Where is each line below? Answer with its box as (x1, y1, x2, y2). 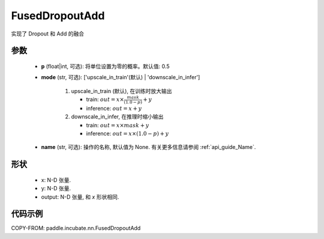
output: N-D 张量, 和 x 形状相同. (41, 193, 119, 201)
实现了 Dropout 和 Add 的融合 (11, 30, 84, 37)
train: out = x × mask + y (86, 121, 149, 129)
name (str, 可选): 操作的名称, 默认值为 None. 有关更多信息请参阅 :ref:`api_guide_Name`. (41, 144, 256, 151)
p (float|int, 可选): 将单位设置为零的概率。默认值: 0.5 (41, 62, 170, 70)
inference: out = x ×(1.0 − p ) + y (86, 130, 169, 137)
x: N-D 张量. (41, 176, 71, 183)
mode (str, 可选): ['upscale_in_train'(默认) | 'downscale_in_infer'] (41, 74, 200, 81)
